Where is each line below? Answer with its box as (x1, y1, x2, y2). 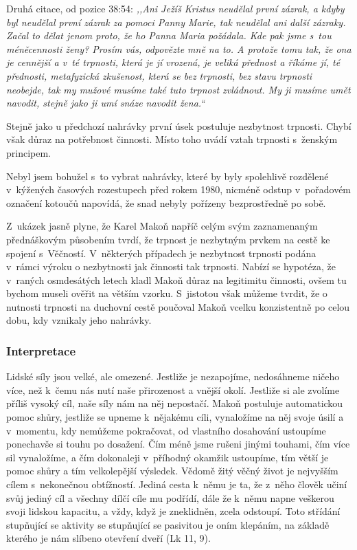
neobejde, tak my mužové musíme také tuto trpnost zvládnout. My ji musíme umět (6, 82, 351, 96)
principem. (6, 145, 51, 159)
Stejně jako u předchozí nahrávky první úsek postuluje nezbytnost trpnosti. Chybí (6, 118, 352, 133)
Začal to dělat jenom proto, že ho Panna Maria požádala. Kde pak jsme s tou (6, 28, 332, 43)
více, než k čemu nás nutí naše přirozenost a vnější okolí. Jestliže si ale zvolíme (6, 382, 340, 397)
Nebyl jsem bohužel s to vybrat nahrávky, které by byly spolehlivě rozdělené (6, 168, 329, 183)
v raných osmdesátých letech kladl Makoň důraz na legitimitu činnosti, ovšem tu (6, 272, 347, 287)
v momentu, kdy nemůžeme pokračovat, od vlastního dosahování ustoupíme (6, 423, 326, 437)
